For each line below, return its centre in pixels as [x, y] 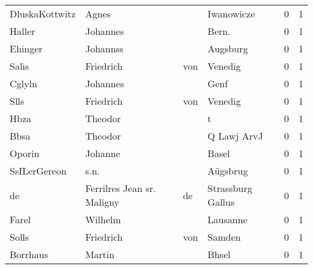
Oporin [25, 153]
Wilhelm [103, 219]
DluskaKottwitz [43, 14]
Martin [100, 254]
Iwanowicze [231, 14]
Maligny [102, 202]
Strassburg [230, 188]
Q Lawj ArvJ [235, 136]
